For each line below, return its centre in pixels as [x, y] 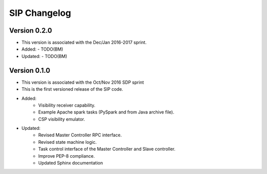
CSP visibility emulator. [62, 119]
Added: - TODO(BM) [43, 49]
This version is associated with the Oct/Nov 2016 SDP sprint [83, 82]
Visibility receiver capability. [67, 105]
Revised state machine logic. [67, 142]
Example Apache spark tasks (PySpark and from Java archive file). [106, 112]
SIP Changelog [40, 13]
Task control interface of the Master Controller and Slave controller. [107, 149]
